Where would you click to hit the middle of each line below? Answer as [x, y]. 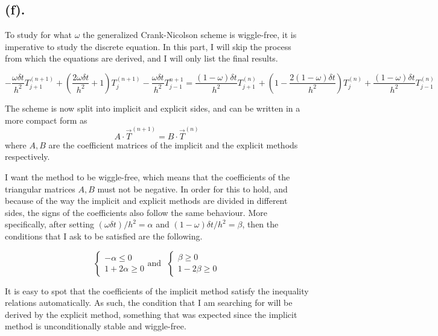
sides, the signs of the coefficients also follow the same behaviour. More [136, 212]
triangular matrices [40, 189]
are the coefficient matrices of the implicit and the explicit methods [173, 144]
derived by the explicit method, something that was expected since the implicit [151, 314]
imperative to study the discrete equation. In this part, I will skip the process [148, 46]
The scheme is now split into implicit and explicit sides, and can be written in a [153, 108]
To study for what [38, 35]
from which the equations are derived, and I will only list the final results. [141, 58]
